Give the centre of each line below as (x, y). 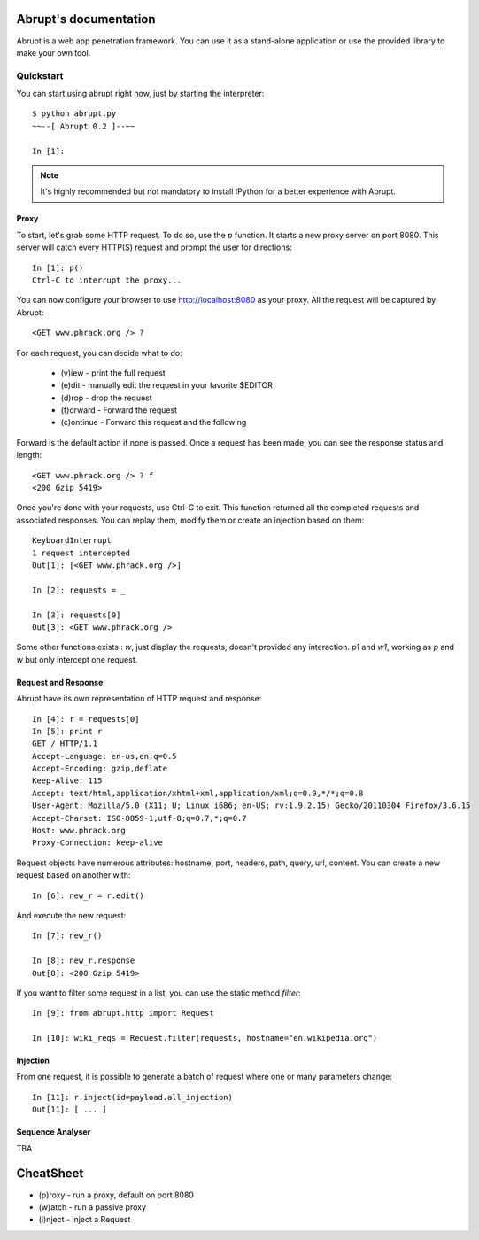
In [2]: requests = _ (79, 590)
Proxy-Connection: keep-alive (98, 843)
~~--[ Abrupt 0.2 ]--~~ (84, 126)
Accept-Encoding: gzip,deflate (100, 769)
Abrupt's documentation (86, 19)
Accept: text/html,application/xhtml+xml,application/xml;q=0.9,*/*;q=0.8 (198, 793)
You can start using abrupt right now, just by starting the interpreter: (140, 94)
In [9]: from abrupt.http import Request (123, 1013)
